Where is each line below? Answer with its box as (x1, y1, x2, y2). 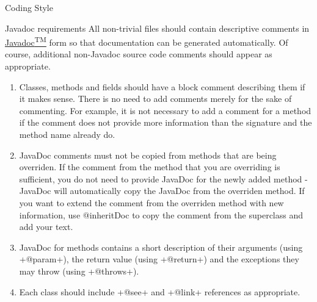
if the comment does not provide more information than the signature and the (19, 116, 312, 129)
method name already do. (19, 128, 115, 140)
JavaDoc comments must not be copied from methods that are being (19, 148, 277, 161)
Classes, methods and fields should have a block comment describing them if (19, 80, 305, 93)
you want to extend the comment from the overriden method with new (19, 196, 284, 209)
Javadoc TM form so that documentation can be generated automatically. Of (5, 34, 288, 48)
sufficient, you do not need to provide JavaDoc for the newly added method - (19, 172, 308, 185)
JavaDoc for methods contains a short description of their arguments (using (19, 240, 303, 253)
